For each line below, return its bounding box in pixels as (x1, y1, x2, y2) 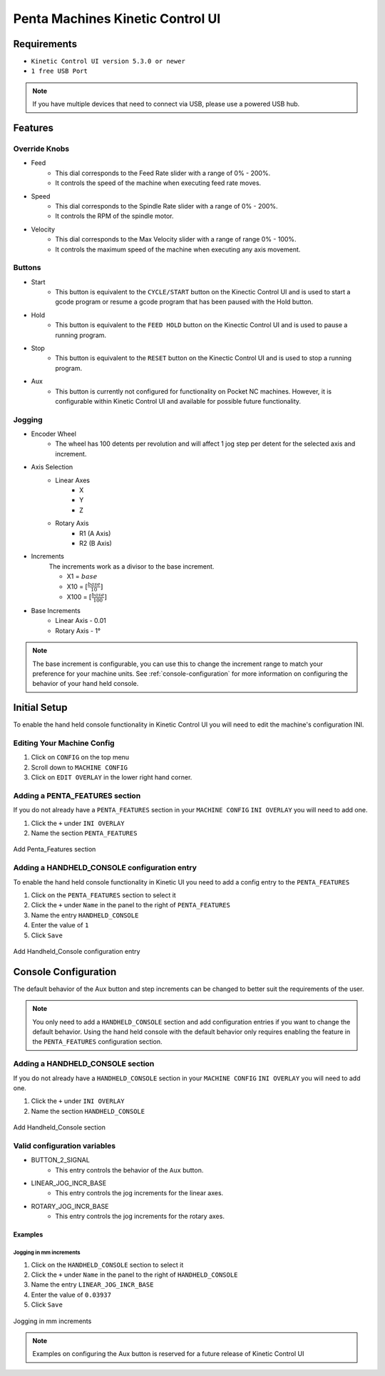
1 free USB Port (31, 67, 88, 75)
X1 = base (66, 572, 98, 581)
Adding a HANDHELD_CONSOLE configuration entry (13, 863, 197, 873)
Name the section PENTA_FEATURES (31, 829, 138, 837)
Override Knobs (13, 144, 70, 154)
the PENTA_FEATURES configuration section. (32, 1037, 163, 1046)
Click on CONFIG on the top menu (31, 753, 130, 762)
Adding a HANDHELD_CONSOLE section (13, 1059, 155, 1069)
